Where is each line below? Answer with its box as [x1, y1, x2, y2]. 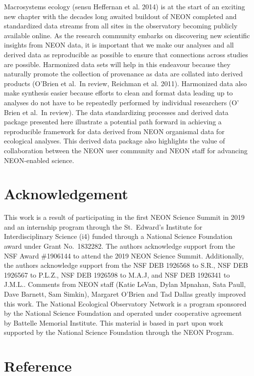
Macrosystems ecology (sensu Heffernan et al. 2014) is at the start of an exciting [4, 1, 245, 11]
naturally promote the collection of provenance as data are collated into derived [4, 69, 243, 79]
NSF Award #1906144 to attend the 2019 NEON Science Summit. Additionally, [4, 250, 244, 260]
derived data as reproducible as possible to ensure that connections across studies [4, 49, 248, 59]
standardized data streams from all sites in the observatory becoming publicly [4, 21, 238, 31]
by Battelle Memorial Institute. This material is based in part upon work [4, 317, 223, 328]
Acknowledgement [4, 184, 128, 204]
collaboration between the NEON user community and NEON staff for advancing [4, 145, 248, 155]
